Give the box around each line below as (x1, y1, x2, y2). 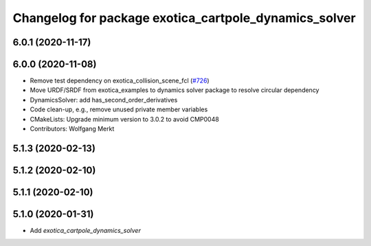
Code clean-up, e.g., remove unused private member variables (30, 105, 208, 113)
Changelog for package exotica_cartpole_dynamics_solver (12, 10, 357, 25)
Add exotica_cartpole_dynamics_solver (30, 226, 141, 234)
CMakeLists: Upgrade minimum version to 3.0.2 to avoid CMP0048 (30, 115, 219, 123)
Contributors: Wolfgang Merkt (30, 124, 115, 133)
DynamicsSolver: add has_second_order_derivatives (30, 96, 178, 104)
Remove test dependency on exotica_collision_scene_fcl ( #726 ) (30, 76, 210, 85)
